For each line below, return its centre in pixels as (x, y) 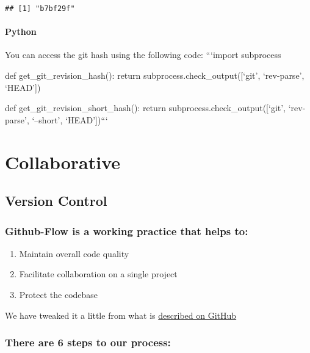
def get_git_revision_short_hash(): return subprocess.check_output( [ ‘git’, (146, 108)
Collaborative (63, 162)
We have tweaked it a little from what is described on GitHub (121, 315)
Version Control (56, 201)
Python (21, 31)
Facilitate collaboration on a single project (98, 274)
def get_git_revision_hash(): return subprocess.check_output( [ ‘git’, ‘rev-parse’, (155, 75)
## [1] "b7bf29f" (40, 9)
